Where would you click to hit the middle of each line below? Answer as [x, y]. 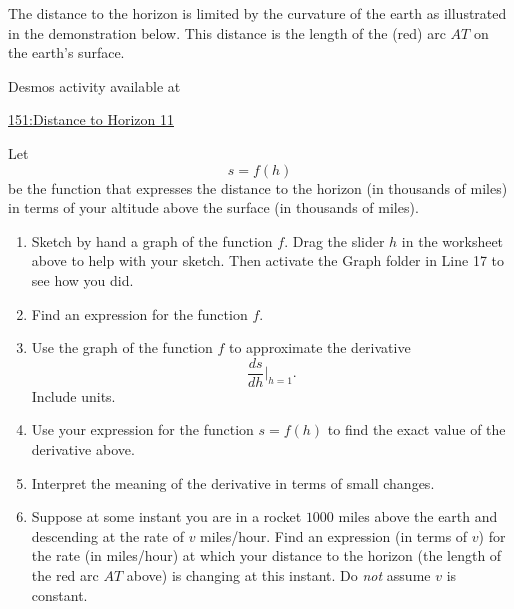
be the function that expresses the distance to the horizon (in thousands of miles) [258, 187]
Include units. [73, 395]
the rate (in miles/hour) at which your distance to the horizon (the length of [266, 555]
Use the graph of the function [122, 347]
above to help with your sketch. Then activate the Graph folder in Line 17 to [268, 260]
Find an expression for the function [139, 313]
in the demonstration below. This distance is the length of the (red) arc [227, 32]
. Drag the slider [334, 240]
